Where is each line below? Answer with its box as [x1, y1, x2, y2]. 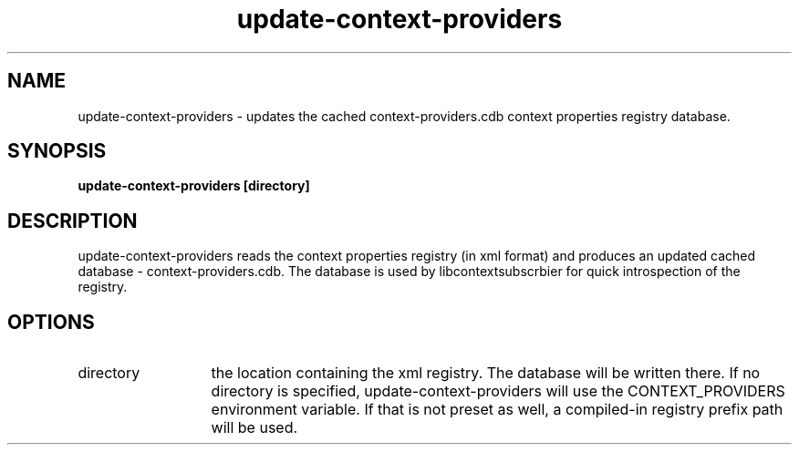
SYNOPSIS [7, 139, 107, 163]
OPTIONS [7, 310, 95, 334]
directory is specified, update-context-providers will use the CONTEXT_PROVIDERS [211, 382, 785, 401]
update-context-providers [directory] [78, 178, 310, 194]
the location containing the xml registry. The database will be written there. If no [211, 364, 761, 383]
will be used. [211, 418, 298, 437]
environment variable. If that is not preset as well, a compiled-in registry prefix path [211, 400, 783, 419]
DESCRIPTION [7, 209, 138, 232]
